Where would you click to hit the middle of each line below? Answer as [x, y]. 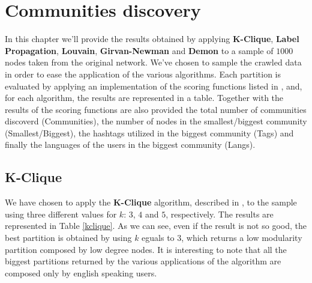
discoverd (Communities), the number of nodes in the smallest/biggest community [156, 121]
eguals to [158, 238]
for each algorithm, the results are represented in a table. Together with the [144, 98]
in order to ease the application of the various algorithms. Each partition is [143, 74]
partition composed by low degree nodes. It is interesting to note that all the [146, 249]
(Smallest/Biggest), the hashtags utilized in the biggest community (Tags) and [149, 132]
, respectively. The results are [220, 214]
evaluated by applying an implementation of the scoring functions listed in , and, [154, 86]
